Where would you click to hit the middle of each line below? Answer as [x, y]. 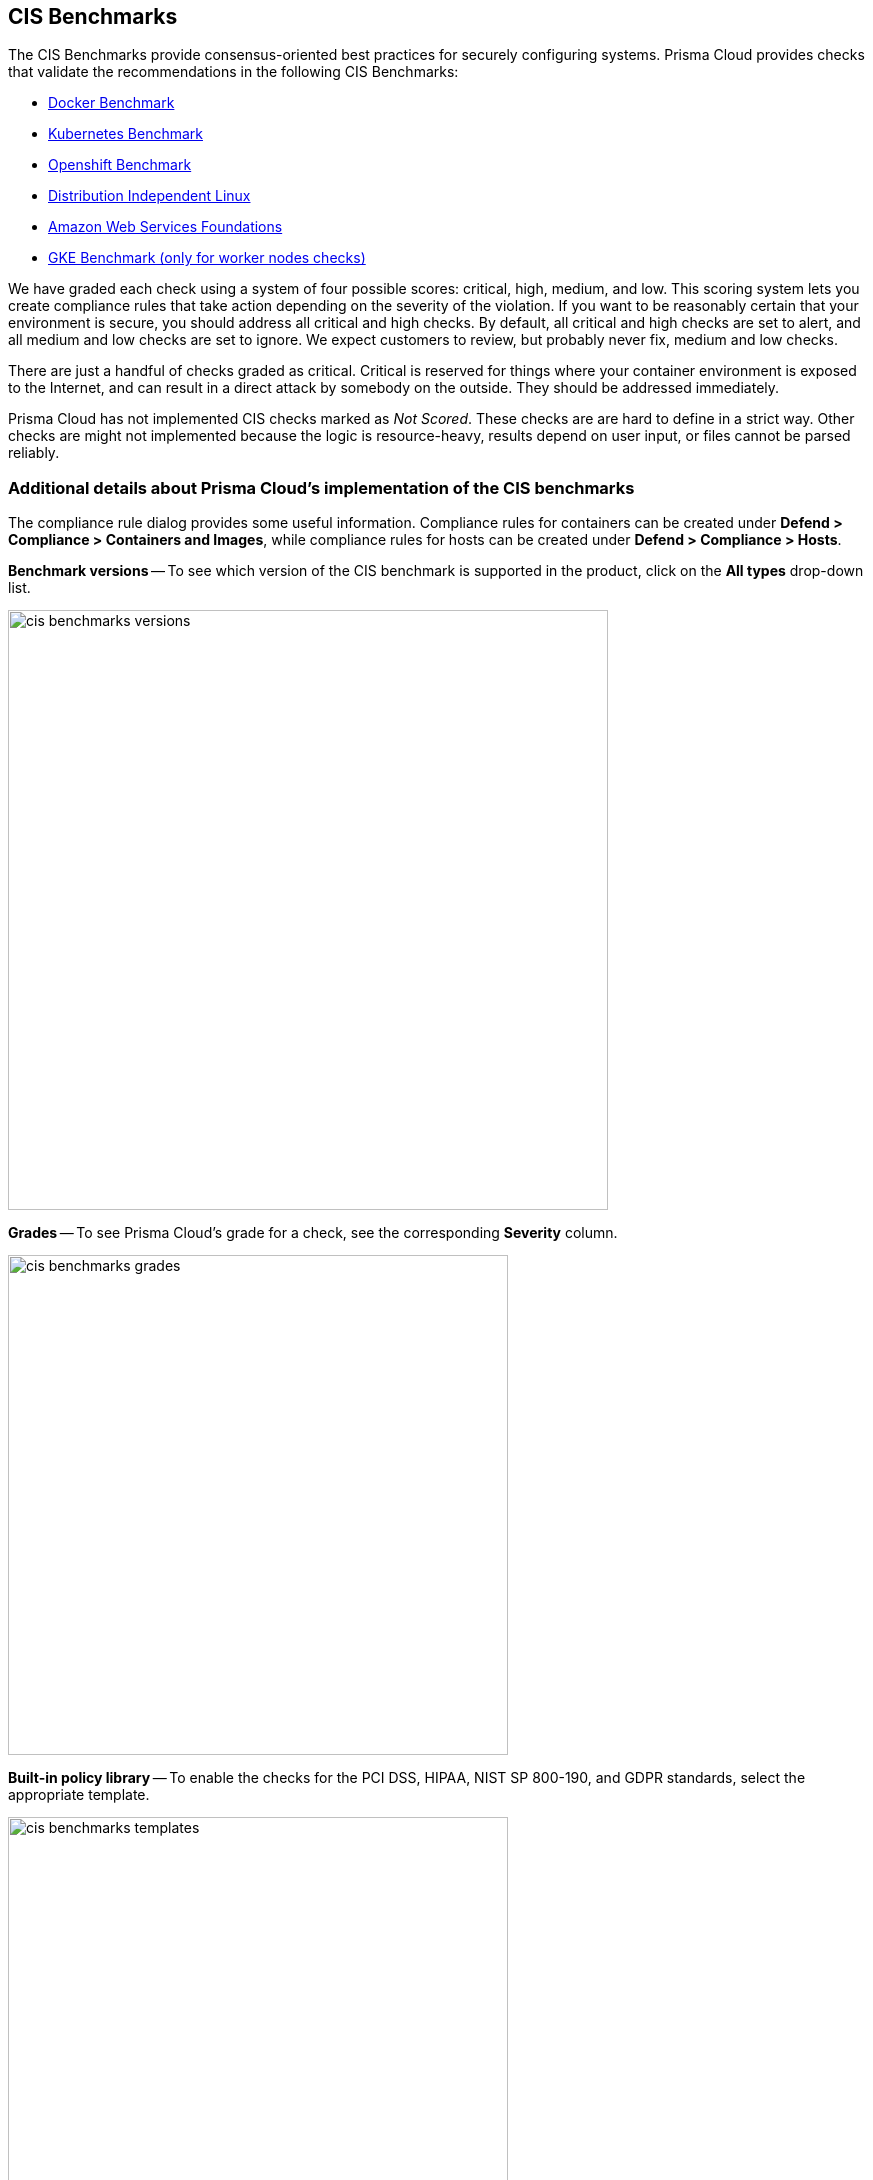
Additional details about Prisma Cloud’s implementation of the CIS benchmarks [321, 487]
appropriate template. [79, 1795]
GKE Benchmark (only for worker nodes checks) [207, 258]
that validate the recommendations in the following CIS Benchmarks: [233, 72]
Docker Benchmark [111, 103]
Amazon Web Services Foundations [165, 227]
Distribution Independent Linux [149, 196]
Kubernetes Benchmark [125, 134]
